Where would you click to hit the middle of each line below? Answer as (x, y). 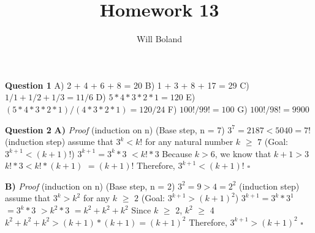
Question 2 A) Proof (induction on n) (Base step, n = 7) (115, 129)
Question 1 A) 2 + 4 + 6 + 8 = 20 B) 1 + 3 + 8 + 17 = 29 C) (127, 85)
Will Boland (159, 39)
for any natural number (189, 142)
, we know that (243, 153)
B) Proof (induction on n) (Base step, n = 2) (90, 186)
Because (177, 153)
